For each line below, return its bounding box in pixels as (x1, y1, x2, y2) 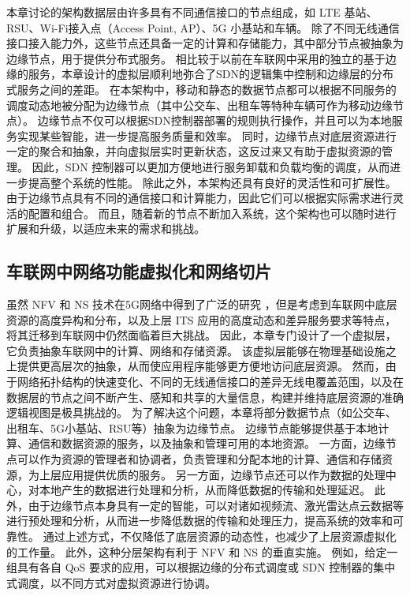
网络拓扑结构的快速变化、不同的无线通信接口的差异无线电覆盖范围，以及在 (17, 373, 404, 390)
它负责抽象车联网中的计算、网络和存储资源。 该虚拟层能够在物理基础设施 (6, 342, 386, 358)
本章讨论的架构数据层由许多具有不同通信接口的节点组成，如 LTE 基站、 (6, 4, 378, 20)
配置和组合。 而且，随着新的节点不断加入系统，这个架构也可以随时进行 (28, 204, 397, 221)
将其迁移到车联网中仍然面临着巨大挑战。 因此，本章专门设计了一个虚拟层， (6, 327, 397, 343)
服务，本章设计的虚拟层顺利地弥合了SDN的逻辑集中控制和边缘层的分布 (28, 66, 393, 82)
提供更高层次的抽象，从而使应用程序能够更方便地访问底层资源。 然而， (17, 358, 386, 374)
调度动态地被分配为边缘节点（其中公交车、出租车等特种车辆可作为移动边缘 (6, 96, 393, 113)
